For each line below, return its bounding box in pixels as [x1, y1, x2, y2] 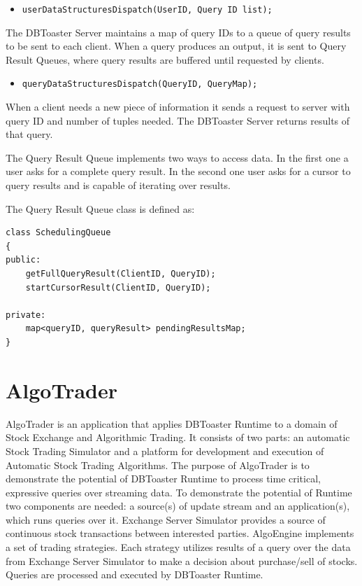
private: [6, 309, 46, 320]
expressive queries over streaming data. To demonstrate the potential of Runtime [6, 484, 352, 499]
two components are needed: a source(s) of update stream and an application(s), [6, 498, 350, 513]
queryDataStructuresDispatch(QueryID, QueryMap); [22, 79, 258, 90]
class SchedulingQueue [6, 228, 111, 238]
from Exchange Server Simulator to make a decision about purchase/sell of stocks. [6, 553, 358, 568]
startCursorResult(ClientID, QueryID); [25, 282, 211, 293]
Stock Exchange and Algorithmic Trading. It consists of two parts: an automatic [6, 430, 350, 445]
